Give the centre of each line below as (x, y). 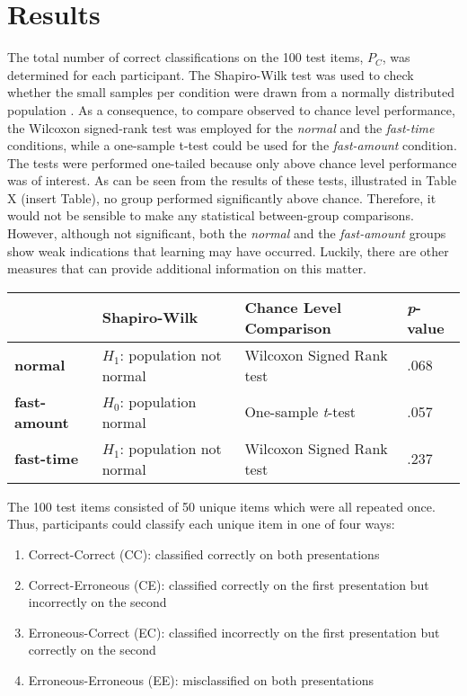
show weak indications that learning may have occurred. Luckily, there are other (228, 250)
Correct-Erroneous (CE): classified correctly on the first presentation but (229, 584)
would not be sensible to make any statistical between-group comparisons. (211, 215)
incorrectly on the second (97, 602)
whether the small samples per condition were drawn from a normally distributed (231, 92)
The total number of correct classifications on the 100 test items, (185, 57)
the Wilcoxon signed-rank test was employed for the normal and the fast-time (221, 127)
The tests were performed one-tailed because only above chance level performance (232, 162)
